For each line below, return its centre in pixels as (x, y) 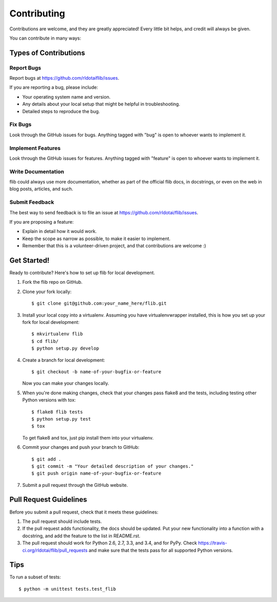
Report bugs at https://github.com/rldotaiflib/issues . (64, 78)
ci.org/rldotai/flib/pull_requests (55, 550)
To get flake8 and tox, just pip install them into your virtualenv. (88, 437)
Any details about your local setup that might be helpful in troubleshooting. (101, 104)
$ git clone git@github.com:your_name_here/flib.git (99, 304)
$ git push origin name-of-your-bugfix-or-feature (96, 473)
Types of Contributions (47, 53)
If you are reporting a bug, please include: (54, 87)
